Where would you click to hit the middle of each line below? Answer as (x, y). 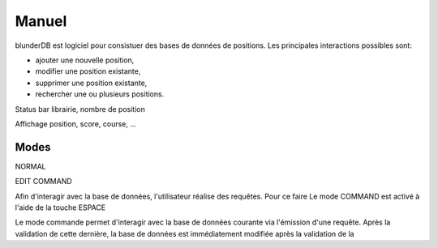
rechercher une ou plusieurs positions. (100, 94)
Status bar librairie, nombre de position (80, 109)
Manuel (41, 21)
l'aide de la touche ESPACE (60, 207)
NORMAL (30, 166)
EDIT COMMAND (43, 182)
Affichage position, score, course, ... (76, 124)
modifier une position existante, (88, 71)
